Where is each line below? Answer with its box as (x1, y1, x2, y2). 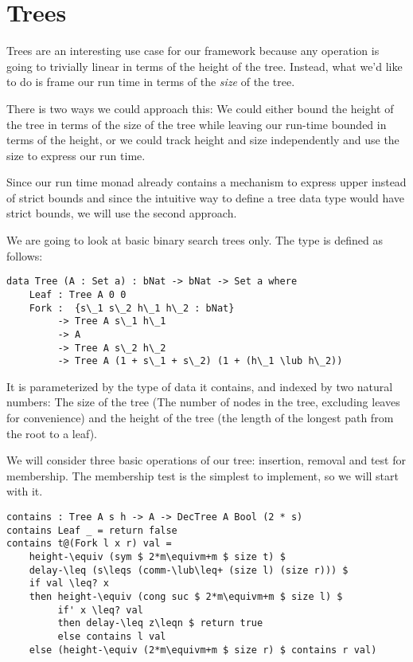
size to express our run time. (6, 147, 146, 163)
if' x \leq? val (57, 604, 143, 616)
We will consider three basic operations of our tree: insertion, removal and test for (6, 452, 406, 468)
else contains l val (57, 630, 166, 642)
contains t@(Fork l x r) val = (6, 538, 172, 550)
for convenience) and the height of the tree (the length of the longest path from (6, 409, 394, 426)
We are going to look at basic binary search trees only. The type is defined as (6, 232, 384, 249)
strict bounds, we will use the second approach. (6, 205, 237, 221)
